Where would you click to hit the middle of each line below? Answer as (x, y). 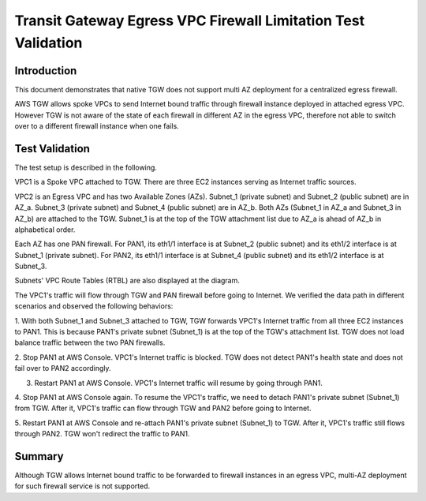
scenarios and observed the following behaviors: (94, 306)
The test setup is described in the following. (86, 167)
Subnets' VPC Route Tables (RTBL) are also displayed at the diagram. (127, 281)
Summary (39, 456)
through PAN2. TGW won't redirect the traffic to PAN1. (102, 434)
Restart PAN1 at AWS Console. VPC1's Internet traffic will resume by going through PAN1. (179, 383)
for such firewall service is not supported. (82, 486)
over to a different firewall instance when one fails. (97, 126)
